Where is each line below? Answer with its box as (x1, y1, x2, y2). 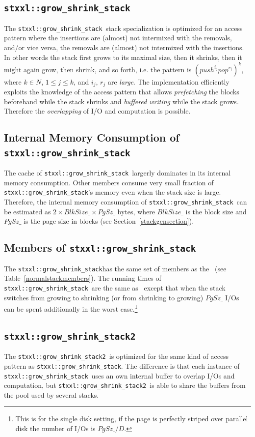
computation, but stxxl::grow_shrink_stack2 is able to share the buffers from (4, 380, 246, 390)
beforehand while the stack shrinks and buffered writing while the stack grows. (4, 96, 239, 106)
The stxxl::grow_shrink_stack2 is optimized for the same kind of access (4, 351, 229, 361)
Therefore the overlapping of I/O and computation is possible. (4, 106, 191, 116)
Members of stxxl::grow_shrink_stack (4, 240, 196, 255)
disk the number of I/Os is (15, 423, 96, 433)
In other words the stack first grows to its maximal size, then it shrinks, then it (4, 52, 242, 62)
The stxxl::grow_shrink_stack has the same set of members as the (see (4, 263, 227, 273)
